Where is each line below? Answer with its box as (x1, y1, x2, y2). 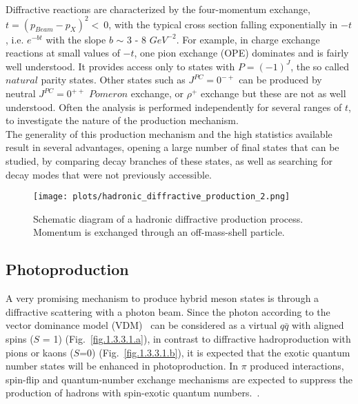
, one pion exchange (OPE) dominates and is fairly (134, 46, 349, 60)
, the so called (290, 59, 349, 73)
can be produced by (239, 72, 322, 87)
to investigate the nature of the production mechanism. (6, 113, 239, 128)
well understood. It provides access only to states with (6, 59, 235, 73)
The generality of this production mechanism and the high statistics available (6, 126, 332, 141)
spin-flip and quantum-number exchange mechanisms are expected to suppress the (6, 372, 353, 386)
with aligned (292, 318, 344, 332)
